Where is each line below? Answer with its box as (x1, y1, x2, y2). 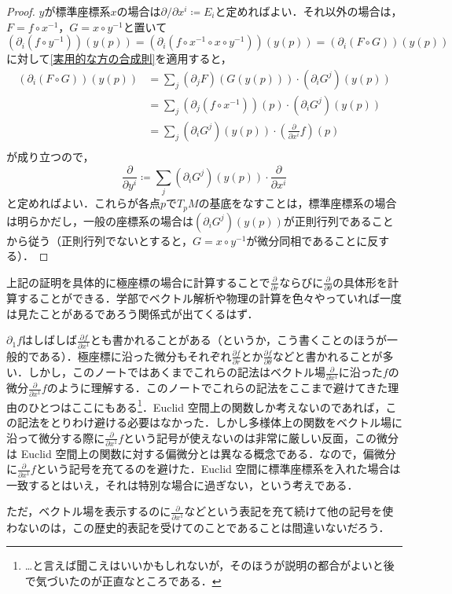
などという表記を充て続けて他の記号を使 (184, 503, 394, 519)
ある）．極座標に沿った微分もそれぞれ (39, 347, 232, 364)
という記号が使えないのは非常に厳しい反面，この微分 (123, 429, 399, 445)
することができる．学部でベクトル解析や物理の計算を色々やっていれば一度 (17, 290, 402, 306)
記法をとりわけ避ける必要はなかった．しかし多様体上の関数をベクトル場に (17, 413, 402, 430)
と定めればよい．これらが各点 (6, 195, 160, 211)
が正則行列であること (283, 212, 394, 229)
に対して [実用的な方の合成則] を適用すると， (6, 50, 232, 67)
